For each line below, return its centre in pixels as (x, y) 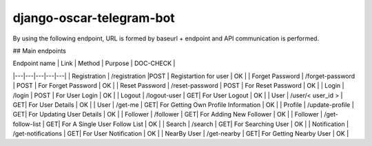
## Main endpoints (40, 51)
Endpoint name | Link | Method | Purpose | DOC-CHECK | (94, 63)
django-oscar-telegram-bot (94, 18)
